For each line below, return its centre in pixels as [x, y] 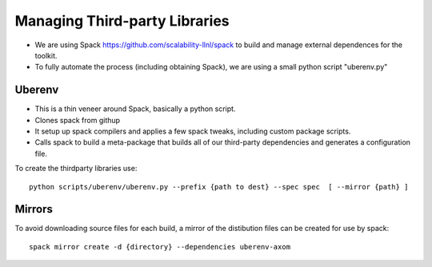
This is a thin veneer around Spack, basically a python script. [135, 109]
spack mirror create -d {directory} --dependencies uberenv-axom [160, 247]
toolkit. [46, 55]
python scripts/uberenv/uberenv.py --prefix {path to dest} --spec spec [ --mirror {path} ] [219, 187]
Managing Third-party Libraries [122, 21]
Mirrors [34, 209]
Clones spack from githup [77, 120]
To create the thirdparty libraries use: [76, 169]
